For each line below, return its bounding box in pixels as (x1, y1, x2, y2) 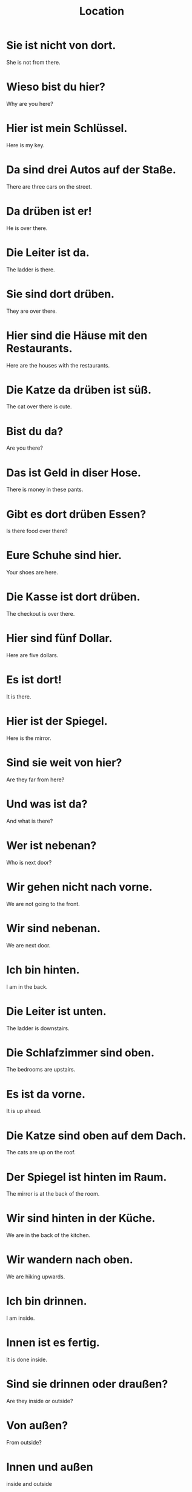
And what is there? (6, 817, 53, 824)
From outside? (6, 1438, 42, 1446)
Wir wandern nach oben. (6, 1253, 133, 1267)
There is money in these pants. (6, 486, 84, 493)
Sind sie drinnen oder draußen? (6, 1377, 168, 1391)
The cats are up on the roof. (6, 1149, 76, 1156)
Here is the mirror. (6, 734, 51, 742)
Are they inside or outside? (6, 1397, 73, 1404)
